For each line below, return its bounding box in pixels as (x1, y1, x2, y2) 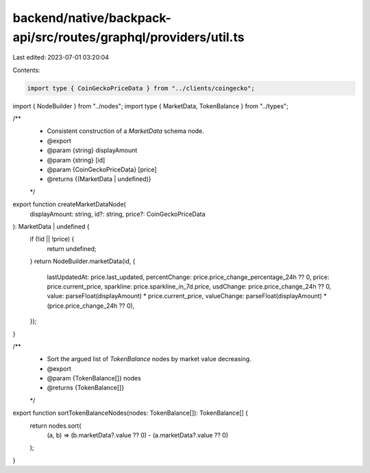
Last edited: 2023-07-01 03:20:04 (12, 53, 110, 62)
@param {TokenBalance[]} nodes (47, 374, 142, 383)
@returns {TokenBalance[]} (47, 384, 125, 392)
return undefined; (47, 244, 97, 253)
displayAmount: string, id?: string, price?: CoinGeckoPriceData (29, 210, 206, 218)
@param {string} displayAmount (47, 146, 138, 154)
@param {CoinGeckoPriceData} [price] (47, 165, 157, 174)
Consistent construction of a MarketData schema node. (47, 127, 205, 135)
